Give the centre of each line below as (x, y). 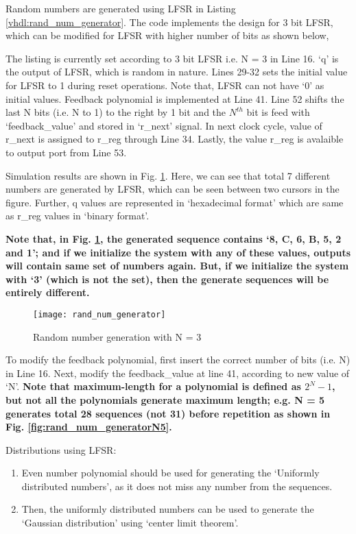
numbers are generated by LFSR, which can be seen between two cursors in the (173, 189)
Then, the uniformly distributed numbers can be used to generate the (168, 509)
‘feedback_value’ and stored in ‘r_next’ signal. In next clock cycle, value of (164, 125)
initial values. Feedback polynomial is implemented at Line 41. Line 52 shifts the (175, 98)
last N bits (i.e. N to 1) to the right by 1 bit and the (116, 112)
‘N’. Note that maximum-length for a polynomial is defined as (153, 386)
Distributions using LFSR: (61, 449)
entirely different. (48, 292)
